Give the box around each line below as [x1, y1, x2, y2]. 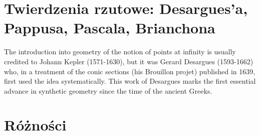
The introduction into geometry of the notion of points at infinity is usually [4, 46, 236, 57]
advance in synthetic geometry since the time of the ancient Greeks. [4, 85, 212, 96]
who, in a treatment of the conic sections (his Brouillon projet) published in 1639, [4, 66, 255, 76]
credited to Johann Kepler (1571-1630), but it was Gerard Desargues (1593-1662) [4, 56, 253, 66]
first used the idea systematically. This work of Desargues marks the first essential [4, 76, 256, 86]
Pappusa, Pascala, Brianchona [4, 17, 215, 38]
